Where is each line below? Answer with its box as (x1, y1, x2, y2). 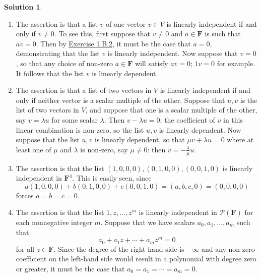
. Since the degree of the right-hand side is (53, 243, 184, 254)
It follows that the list (16, 68, 84, 78)
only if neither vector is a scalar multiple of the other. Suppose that (16, 94, 225, 105)
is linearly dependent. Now (159, 124, 241, 135)
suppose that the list (16, 134, 80, 145)
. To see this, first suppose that (54, 28, 151, 39)
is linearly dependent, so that (95, 134, 185, 145)
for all (16, 243, 35, 254)
